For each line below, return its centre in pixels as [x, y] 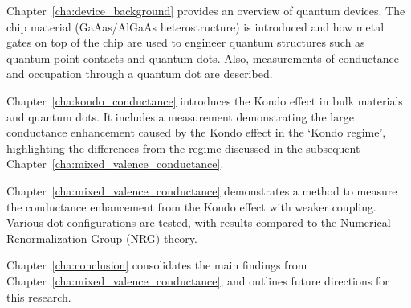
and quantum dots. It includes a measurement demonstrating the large [180, 116]
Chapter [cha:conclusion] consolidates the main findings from [157, 265]
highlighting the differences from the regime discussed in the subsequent [183, 148]
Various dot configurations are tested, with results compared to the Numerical [199, 222]
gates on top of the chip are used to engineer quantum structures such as [186, 42]
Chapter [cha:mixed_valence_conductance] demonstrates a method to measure [202, 190]
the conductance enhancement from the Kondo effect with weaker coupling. [191, 206]
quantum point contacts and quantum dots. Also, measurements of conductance [203, 57]
